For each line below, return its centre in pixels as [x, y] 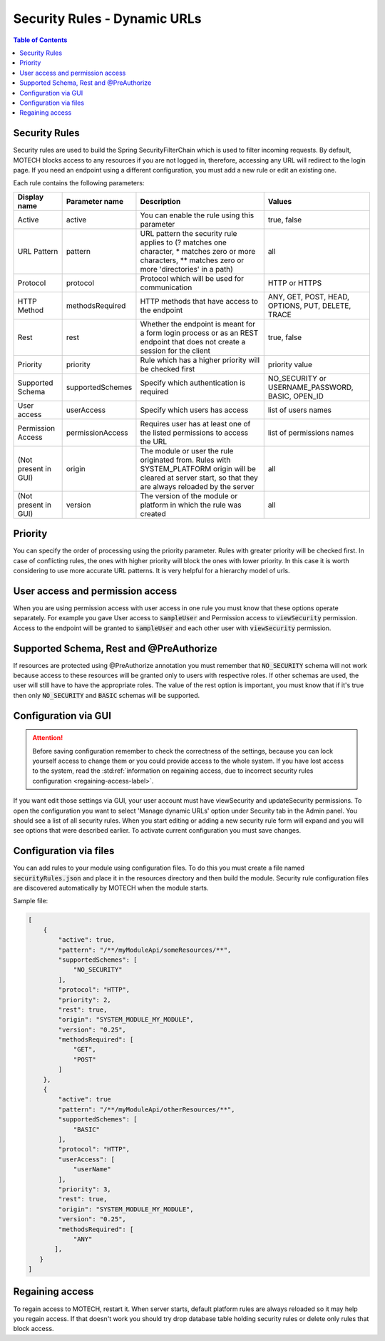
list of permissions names [311, 433]
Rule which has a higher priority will [200, 360]
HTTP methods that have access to [199, 301]
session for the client [175, 351]
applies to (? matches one [184, 242]
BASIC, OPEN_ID [296, 396]
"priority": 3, [85, 1189]
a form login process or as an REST [199, 333]
